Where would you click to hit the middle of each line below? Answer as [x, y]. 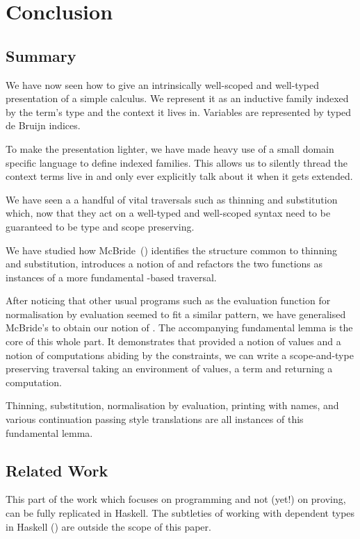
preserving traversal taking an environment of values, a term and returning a [169, 368]
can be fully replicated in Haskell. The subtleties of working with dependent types [180, 513]
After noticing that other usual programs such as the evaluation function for [168, 300]
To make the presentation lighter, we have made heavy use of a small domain [170, 148]
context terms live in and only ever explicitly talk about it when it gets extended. [179, 176]
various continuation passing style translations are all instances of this [155, 419]
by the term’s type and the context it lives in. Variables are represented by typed [179, 111]
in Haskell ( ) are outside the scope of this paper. [108, 526]
